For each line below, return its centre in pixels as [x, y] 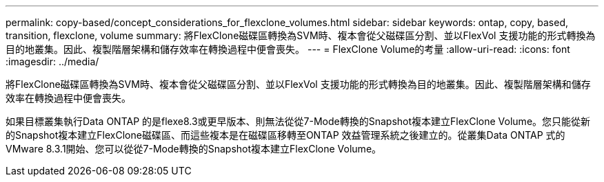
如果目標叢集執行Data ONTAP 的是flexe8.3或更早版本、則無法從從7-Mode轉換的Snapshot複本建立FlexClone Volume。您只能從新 [298, 121]
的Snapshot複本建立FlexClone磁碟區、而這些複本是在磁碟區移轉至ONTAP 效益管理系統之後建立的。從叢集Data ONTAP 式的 [285, 135]
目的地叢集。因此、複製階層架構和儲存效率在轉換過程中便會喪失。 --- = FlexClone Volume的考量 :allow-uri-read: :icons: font [288, 49]
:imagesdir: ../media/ [52, 61]
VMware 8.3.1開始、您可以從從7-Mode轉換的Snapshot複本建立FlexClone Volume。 [194, 149]
